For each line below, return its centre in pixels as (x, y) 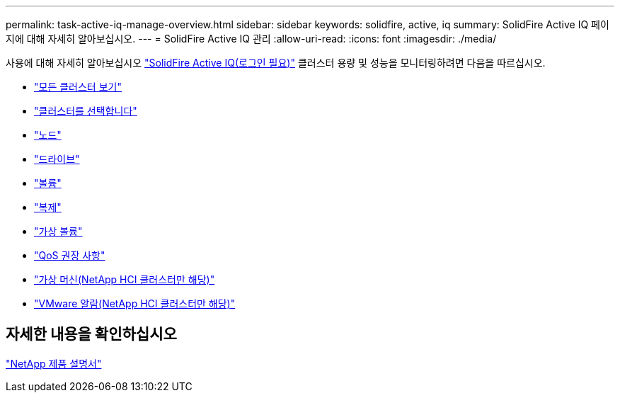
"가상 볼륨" (58, 231)
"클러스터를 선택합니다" (86, 111)
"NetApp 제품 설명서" (54, 363)
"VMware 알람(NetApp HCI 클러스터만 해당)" (135, 303)
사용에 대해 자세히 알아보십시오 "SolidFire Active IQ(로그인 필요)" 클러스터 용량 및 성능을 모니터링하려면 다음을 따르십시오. (276, 63)
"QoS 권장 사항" (70, 255)
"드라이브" (57, 159)
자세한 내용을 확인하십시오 (91, 334)
